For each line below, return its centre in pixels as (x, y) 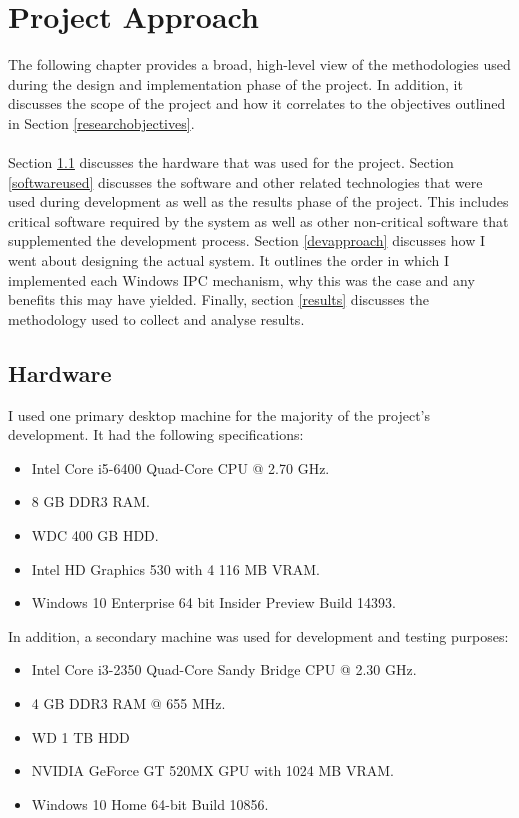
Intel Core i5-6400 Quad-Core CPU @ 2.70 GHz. (180, 467)
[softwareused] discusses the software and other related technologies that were (245, 181)
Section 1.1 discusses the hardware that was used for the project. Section (231, 162)
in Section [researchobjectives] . (101, 122)
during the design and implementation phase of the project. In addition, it (235, 83)
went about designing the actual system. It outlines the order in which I (228, 260)
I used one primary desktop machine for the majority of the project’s (219, 414)
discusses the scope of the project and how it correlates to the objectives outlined (257, 103)
